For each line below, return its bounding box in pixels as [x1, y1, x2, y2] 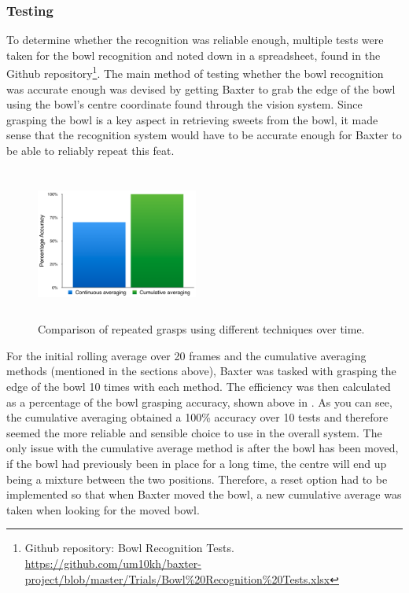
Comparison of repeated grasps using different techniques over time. [38, 321, 365, 337]
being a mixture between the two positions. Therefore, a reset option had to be [6, 470, 388, 487]
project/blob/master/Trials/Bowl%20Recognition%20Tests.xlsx [24, 570, 330, 587]
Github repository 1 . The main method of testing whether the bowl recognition [6, 63, 384, 82]
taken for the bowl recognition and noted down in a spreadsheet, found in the [6, 46, 381, 63]
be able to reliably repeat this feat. [6, 142, 175, 159]
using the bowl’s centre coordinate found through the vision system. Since [6, 96, 363, 112]
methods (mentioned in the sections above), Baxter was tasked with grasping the [6, 363, 396, 379]
